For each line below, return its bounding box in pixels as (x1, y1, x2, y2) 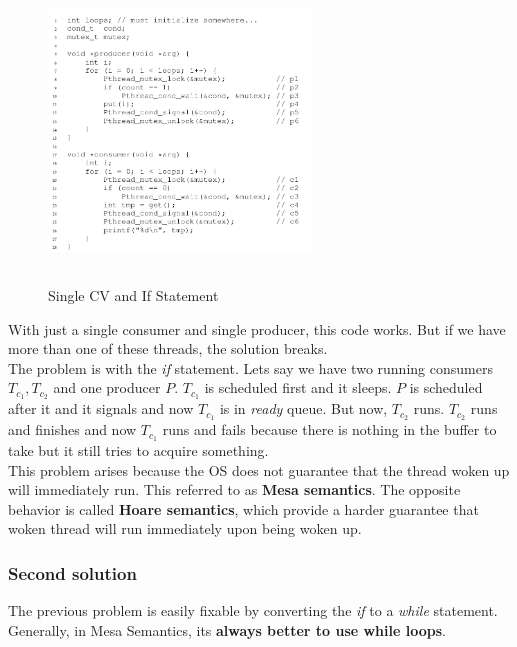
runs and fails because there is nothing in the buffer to (162, 419, 497, 440)
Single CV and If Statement (48, 284, 219, 305)
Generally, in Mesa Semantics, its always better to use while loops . (8, 619, 446, 640)
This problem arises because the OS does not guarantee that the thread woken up (8, 459, 510, 480)
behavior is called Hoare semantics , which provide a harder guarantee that (8, 498, 479, 519)
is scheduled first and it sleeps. (204, 377, 392, 398)
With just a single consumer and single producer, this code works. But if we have (8, 318, 506, 339)
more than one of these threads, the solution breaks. (8, 338, 328, 359)
